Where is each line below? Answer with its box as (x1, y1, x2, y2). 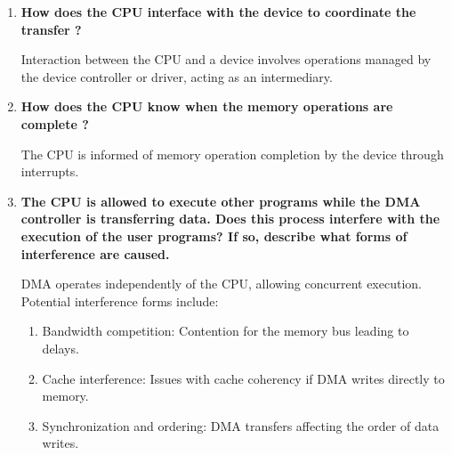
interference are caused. (20, 244, 170, 263)
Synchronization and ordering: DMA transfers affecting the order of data (42, 416, 440, 435)
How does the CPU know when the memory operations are (20, 97, 393, 116)
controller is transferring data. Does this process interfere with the (20, 209, 440, 228)
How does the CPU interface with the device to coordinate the (20, 3, 416, 20)
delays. (42, 338, 79, 357)
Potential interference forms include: (20, 291, 219, 310)
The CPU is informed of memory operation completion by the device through (20, 144, 444, 163)
